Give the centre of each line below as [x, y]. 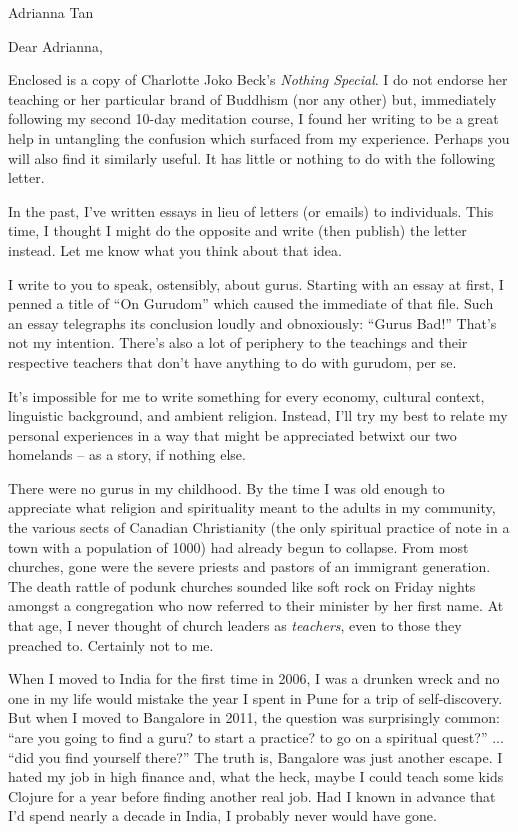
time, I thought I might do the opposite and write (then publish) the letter [237, 230]
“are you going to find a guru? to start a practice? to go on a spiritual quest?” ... [256, 737]
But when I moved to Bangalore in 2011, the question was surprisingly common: [254, 717]
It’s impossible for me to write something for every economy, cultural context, [246, 395]
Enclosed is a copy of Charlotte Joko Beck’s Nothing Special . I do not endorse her [258, 79]
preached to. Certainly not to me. [111, 644]
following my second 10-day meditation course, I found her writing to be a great [253, 118]
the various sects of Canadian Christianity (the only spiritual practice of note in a [259, 527]
